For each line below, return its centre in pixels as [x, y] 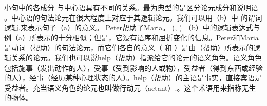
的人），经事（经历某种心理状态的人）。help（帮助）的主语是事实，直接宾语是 [133, 78]
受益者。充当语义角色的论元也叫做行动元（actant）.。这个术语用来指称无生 [130, 87]
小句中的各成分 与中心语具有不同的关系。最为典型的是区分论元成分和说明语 [131, 7]
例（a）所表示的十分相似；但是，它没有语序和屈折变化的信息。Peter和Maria [131, 37]
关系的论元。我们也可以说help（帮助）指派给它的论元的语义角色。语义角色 [136, 57]
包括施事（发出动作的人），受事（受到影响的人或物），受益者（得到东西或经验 [133, 67]
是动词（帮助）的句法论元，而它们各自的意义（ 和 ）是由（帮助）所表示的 [129, 47]
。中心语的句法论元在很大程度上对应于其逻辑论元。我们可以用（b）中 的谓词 [133, 17]
